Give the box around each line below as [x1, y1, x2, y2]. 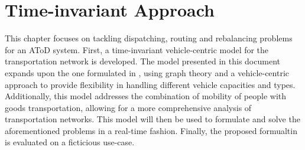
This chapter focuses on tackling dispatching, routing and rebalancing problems [5, 32, 293, 44]
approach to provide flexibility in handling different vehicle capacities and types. [5, 78, 296, 90]
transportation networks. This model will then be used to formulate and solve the [5, 113, 300, 125]
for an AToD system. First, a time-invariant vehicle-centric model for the [5, 43, 269, 56]
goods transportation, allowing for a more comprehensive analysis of [5, 101, 252, 113]
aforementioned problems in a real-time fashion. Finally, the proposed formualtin [5, 124, 297, 136]
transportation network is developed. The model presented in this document [5, 55, 280, 67]
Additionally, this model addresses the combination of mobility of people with [5, 90, 286, 102]
